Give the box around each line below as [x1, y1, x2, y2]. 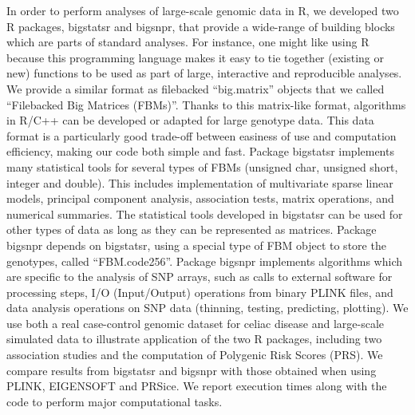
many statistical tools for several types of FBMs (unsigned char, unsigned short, [6, 158, 398, 175]
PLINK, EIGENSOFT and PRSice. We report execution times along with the [6, 377, 387, 394]
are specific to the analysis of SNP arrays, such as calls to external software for [6, 268, 393, 285]
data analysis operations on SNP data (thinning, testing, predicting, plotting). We [6, 299, 409, 316]
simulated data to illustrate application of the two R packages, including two [6, 330, 382, 347]
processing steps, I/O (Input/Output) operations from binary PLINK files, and [6, 283, 393, 300]
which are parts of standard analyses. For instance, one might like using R [6, 34, 370, 50]
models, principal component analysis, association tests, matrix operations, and [6, 190, 394, 207]
